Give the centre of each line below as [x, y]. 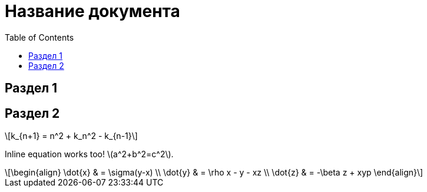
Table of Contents [39, 37]
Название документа [92, 11]
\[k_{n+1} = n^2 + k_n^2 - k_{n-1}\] [71, 136]
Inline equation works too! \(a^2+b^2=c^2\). [89, 154]
